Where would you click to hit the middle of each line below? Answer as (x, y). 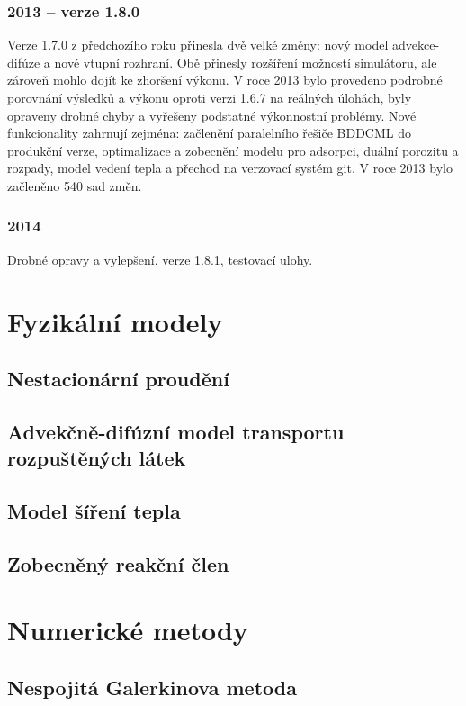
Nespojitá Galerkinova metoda (152, 688)
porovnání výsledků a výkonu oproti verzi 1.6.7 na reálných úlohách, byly (210, 97)
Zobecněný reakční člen (118, 563)
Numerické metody (128, 630)
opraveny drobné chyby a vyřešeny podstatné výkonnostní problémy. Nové (212, 115)
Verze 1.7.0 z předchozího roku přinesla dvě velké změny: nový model (198, 45)
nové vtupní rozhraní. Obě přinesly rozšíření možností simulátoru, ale (246, 62)
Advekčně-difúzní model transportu (176, 431)
